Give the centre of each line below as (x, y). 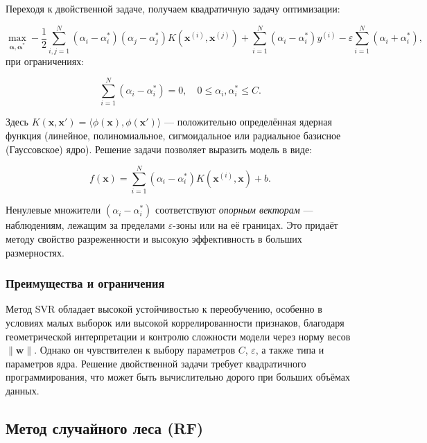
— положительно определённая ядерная (248, 122)
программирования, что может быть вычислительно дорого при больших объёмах (178, 377)
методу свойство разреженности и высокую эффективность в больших (154, 238)
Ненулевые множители (53, 210)
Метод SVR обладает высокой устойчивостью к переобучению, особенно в (164, 309)
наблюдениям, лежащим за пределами (86, 225)
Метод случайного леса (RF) (105, 427)
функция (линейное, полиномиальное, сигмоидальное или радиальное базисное (173, 136)
